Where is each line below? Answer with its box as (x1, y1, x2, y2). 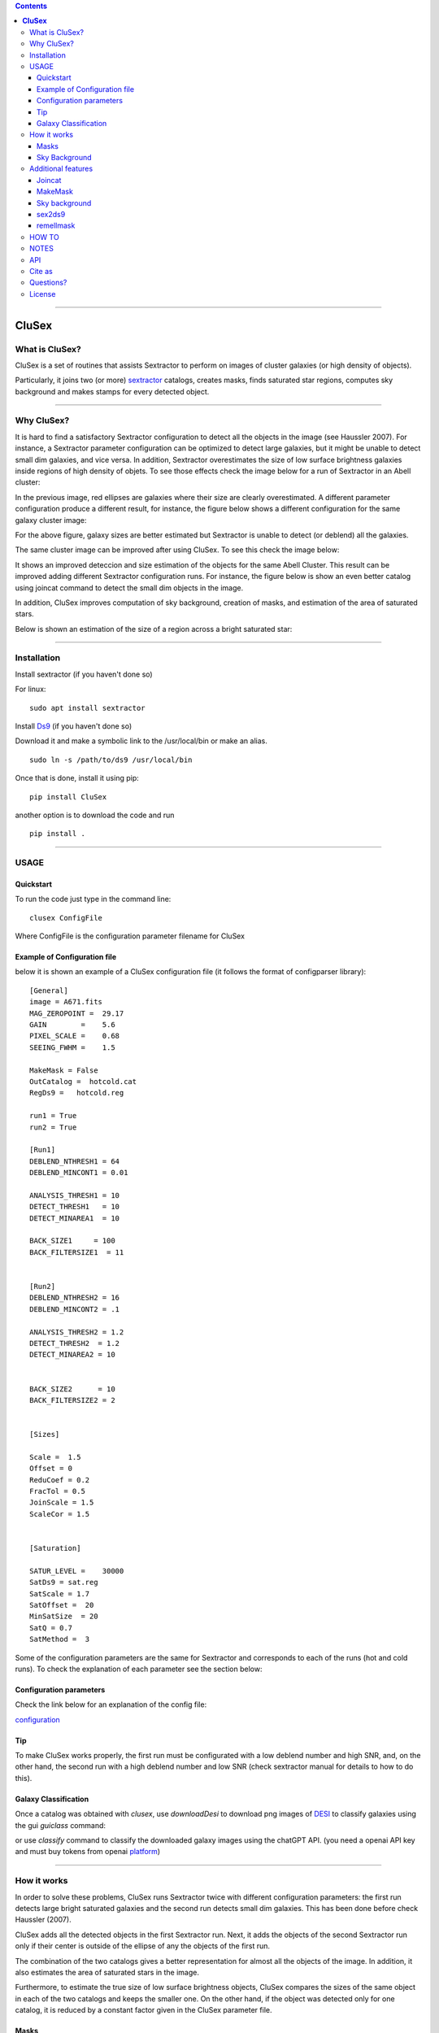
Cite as (29, 266, 53, 276)
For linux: (15, 684, 46, 694)
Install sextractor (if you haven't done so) (15, 669, 154, 679)
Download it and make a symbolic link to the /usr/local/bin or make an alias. (15, 736, 267, 746)
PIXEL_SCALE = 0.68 (29, 1031, 120, 1041)
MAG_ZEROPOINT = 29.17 (29, 1008, 124, 1018)
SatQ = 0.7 (29, 1623, 73, 1632)
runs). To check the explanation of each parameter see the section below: (15, 1664, 263, 1674)
